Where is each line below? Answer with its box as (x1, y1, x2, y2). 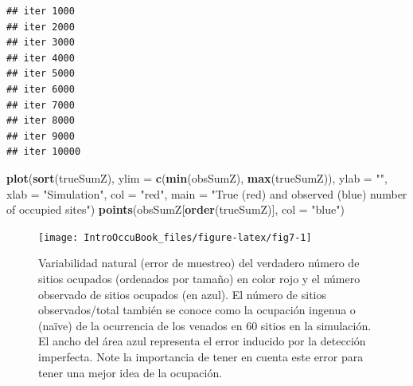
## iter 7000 (6, 99, 75, 111)
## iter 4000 (6, 52, 75, 64)
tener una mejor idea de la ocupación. (38, 364, 223, 380)
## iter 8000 (6, 115, 75, 127)
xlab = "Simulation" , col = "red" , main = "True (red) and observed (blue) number (6, 185, 407, 202)
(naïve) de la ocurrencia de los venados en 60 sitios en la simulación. (38, 317, 372, 333)
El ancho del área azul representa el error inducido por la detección (38, 333, 366, 349)
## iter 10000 (6, 146, 81, 158)
